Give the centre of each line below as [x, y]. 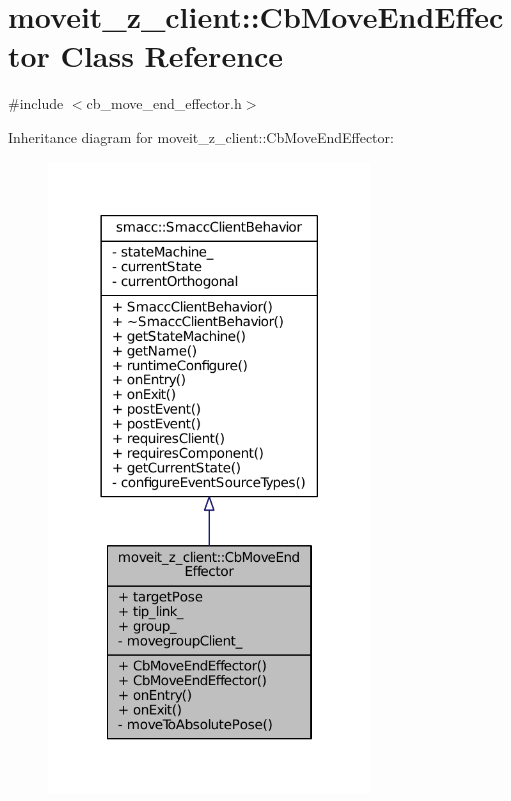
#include [36, 103]
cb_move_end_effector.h [164, 103]
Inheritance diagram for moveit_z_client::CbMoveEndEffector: [201, 136]
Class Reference [172, 55]
